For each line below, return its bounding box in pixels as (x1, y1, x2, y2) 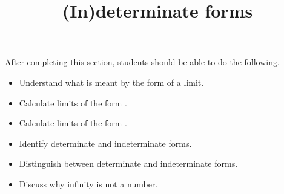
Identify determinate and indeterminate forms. (19, 137, 192, 149)
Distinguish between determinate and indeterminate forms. (19, 157, 238, 170)
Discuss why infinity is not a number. (19, 177, 158, 190)
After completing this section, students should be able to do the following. (5, 56, 280, 68)
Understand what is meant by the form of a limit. (19, 76, 204, 88)
